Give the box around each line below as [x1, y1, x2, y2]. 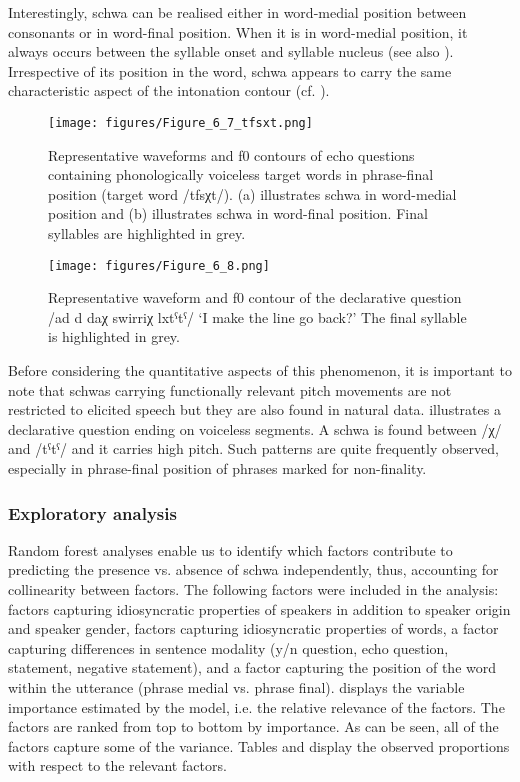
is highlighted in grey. [48, 326, 180, 347]
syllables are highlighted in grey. [48, 223, 246, 243]
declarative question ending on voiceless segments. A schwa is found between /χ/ [8, 418, 502, 439]
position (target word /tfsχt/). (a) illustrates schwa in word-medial [48, 183, 457, 204]
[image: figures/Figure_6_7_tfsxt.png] [48, 115, 313, 130]
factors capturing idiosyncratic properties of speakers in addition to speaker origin [8, 598, 511, 619]
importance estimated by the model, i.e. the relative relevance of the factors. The [8, 696, 505, 717]
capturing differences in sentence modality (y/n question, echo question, [8, 637, 449, 658]
